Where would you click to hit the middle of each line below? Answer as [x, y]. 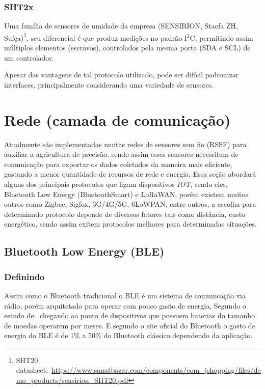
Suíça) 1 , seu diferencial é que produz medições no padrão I [96, 37]
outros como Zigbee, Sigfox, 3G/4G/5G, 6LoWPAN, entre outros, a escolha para [130, 204]
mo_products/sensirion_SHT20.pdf [72, 380]
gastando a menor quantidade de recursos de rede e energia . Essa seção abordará [130, 174]
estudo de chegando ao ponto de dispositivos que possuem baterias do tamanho [130, 315]
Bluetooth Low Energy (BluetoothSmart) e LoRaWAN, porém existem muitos [126, 194]
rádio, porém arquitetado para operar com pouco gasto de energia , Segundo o [125, 305]
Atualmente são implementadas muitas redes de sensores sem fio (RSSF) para [125, 144]
